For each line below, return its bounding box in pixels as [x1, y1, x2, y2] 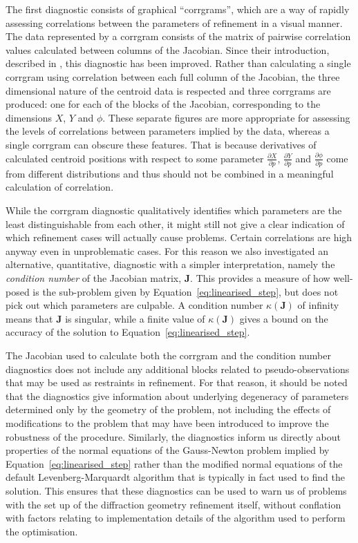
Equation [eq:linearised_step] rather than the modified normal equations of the [6, 456, 343, 470]
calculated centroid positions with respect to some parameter [6, 151, 264, 165]
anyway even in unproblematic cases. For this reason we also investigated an [6, 243, 329, 258]
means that [6, 311, 53, 325]
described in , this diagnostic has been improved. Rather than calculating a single [6, 56, 351, 70]
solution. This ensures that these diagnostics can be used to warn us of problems [6, 483, 347, 497]
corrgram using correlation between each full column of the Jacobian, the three [6, 69, 340, 84]
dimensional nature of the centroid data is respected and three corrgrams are [6, 83, 331, 97]
